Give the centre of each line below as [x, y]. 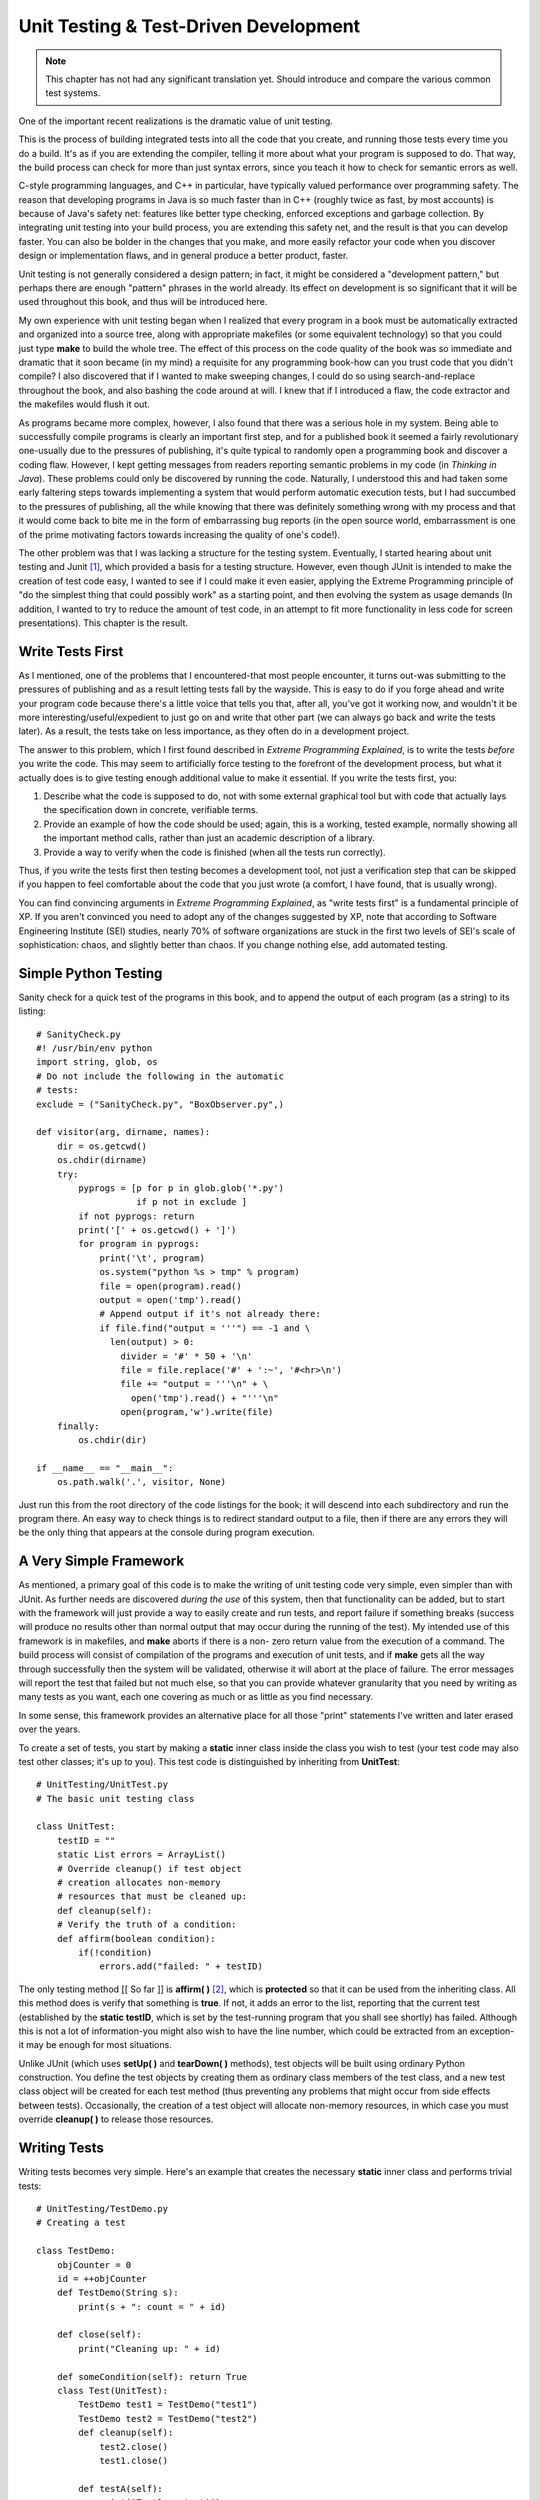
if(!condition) [115, 1952]
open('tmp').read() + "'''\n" [204, 1398]
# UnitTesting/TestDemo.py [102, 2208]
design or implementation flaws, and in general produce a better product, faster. [183, 256]
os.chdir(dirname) [102, 1160]
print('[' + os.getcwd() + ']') [157, 1230]
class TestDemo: [76, 2251]
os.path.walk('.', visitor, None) [141, 1482]
